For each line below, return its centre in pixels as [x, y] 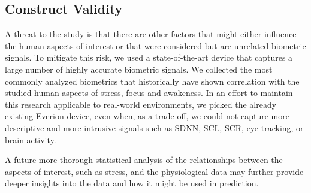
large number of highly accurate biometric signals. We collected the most [139, 69]
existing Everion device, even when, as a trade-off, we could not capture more [147, 116]
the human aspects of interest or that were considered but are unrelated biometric [155, 45]
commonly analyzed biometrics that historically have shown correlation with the [152, 81]
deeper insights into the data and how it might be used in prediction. [132, 183]
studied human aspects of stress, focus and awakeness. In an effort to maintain [149, 93]
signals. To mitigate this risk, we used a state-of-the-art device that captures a [149, 57]
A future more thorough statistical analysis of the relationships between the [144, 160]
